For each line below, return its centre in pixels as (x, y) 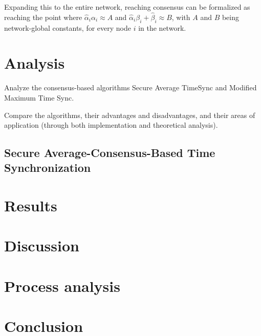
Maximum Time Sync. (39, 97)
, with (181, 17)
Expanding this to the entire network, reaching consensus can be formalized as (127, 7)
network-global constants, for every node (68, 27)
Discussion (42, 245)
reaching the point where (43, 17)
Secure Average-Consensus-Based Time (110, 153)
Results (31, 205)
